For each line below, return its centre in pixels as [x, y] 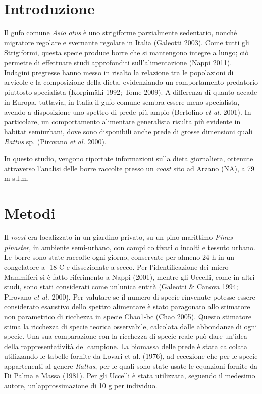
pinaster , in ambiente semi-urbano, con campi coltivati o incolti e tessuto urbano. [130, 247]
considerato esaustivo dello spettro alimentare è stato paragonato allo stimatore [127, 306]
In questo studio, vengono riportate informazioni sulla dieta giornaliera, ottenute [129, 158]
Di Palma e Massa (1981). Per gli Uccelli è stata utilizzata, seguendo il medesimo [130, 376]
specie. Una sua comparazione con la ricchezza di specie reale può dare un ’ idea [126, 336]
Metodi [30, 213]
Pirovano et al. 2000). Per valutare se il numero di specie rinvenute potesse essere [130, 296]
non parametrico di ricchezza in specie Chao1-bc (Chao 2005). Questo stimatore [128, 316]
